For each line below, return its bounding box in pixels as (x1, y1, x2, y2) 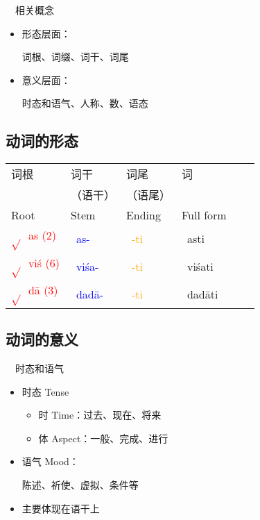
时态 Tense (21, 384, 69, 399)
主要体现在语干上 (21, 501, 100, 515)
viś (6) (28, 254, 60, 271)
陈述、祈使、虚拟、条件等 (21, 478, 139, 492)
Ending (125, 207, 161, 224)
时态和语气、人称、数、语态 (21, 96, 148, 110)
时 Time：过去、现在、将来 (38, 408, 162, 422)
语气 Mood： (21, 454, 79, 469)
